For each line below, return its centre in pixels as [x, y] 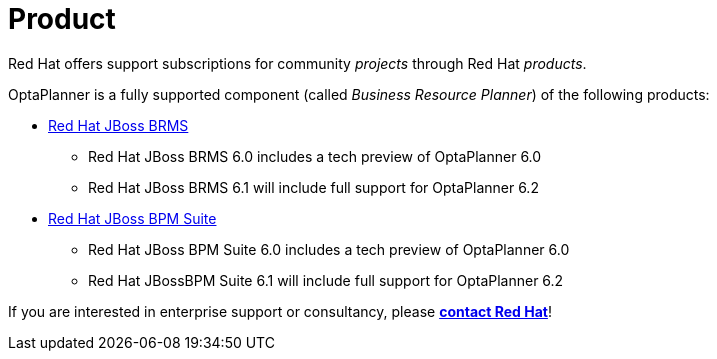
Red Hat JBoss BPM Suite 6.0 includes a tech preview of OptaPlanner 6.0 [329, 249]
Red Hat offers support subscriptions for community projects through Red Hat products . [297, 63]
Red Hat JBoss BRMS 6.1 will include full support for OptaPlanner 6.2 [313, 187]
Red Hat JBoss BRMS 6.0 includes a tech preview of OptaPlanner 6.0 [315, 156]
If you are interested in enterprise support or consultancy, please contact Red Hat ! [280, 311]
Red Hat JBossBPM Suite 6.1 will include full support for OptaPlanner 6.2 [326, 280]
